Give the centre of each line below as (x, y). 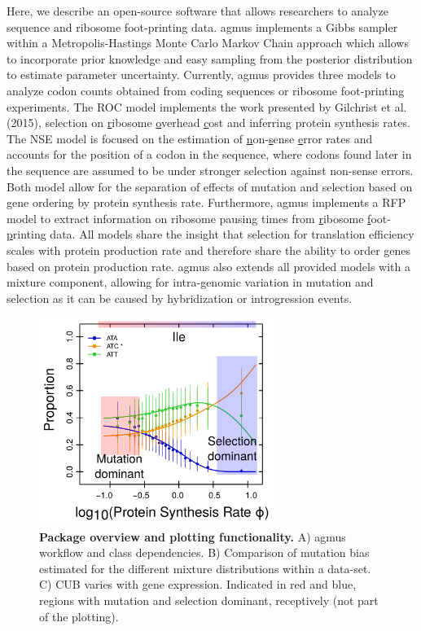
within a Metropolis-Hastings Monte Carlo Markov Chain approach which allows (208, 43)
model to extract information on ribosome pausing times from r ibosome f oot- (199, 218)
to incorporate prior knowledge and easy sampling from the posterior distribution (210, 58)
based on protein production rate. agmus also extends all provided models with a (209, 266)
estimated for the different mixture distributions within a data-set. (205, 568)
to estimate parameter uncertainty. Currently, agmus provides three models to (201, 74)
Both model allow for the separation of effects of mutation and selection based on (210, 186)
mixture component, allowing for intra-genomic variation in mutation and (190, 282)
